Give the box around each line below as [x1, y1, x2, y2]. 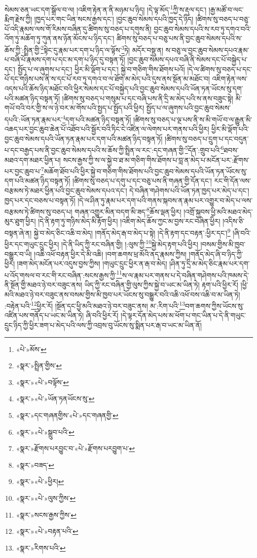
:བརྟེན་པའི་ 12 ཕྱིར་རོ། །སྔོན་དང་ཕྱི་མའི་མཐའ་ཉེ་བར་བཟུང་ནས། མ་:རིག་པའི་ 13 [4, 299, 185, 311]
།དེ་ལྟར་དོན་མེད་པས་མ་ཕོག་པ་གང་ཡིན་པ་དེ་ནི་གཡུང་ [120, 310, 246, 320]
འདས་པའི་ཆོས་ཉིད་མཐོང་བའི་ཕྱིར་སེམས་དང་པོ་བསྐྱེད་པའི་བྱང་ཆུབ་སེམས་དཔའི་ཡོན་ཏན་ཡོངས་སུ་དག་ [4, 83, 243, 94]
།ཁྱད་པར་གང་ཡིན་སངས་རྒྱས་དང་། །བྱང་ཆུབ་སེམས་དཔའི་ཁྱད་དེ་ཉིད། [34, 14, 193, 24]
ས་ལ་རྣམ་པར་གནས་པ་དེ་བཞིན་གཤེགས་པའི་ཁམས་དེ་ [122, 270, 249, 280]
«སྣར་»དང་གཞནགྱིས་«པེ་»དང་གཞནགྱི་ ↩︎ [16, 410, 118, 420]
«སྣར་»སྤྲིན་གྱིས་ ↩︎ [16, 360, 62, 371]
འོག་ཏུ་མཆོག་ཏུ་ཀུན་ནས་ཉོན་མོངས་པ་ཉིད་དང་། [4, 33, 114, 43]
